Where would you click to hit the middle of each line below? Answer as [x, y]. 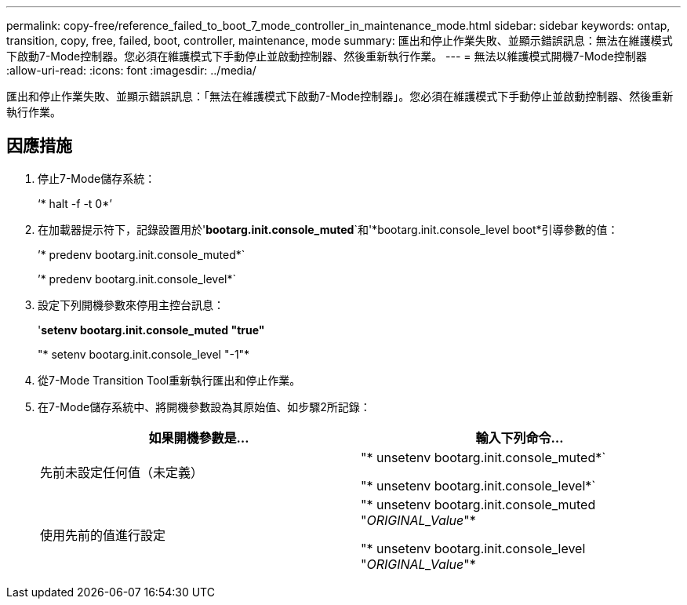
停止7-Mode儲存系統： [97, 178]
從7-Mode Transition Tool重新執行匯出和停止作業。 [169, 380]
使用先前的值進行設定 [103, 535]
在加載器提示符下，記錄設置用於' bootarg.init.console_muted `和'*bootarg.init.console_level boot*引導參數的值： [328, 229]
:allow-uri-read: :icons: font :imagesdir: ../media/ [131, 70]
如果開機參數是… [199, 437]
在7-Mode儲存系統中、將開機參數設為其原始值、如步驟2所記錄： [204, 406]
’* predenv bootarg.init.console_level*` [137, 279]
